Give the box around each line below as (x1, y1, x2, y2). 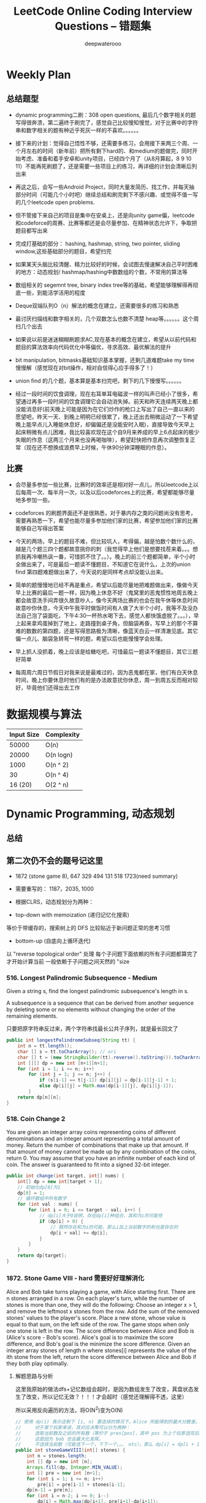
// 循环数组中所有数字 (17, 1195, 67, 1202)
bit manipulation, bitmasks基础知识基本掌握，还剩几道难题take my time (15, 356, 195, 363)
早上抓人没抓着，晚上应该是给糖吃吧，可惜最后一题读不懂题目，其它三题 (15, 648, 198, 655)
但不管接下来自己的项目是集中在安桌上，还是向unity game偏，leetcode (15, 211, 195, 219)
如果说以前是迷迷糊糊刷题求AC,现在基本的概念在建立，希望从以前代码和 (15, 335, 197, 343)
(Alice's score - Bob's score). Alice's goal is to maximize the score (6, 1334, 174, 1341)
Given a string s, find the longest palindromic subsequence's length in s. (6, 987, 189, 995)
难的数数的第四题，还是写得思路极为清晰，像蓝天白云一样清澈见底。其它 (15, 627, 198, 634)
